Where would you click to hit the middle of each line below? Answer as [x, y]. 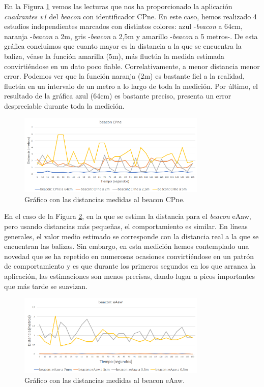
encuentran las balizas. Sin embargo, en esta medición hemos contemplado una [127, 246]
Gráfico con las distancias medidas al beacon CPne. [105, 199]
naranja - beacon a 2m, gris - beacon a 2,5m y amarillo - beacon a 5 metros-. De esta [131, 36]
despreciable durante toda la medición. [64, 105]
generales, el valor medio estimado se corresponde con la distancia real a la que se [131, 236]
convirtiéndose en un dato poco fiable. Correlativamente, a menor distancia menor [132, 66]
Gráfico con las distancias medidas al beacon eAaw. [105, 380]
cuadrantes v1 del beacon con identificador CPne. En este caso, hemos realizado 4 [130, 16]
